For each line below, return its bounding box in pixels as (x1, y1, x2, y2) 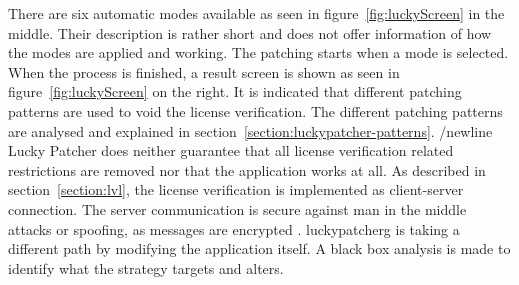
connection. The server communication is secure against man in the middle (8, 198, 467, 219)
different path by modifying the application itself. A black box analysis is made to (8, 238, 511, 259)
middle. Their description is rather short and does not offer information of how (8, 22, 492, 43)
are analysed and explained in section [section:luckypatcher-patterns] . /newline (8, 120, 493, 141)
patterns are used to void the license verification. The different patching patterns (8, 100, 503, 121)
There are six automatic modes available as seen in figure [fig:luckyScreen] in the (8, 3, 505, 23)
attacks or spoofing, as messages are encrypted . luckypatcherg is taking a (8, 218, 460, 239)
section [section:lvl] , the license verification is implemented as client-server (8, 179, 464, 200)
